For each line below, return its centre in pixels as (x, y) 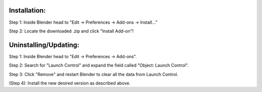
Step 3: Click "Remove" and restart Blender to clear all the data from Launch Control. (94, 74)
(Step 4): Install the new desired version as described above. (70, 83)
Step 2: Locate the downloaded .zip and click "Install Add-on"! (71, 31)
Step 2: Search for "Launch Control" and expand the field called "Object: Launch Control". (99, 65)
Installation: (27, 10)
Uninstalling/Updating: (44, 45)
